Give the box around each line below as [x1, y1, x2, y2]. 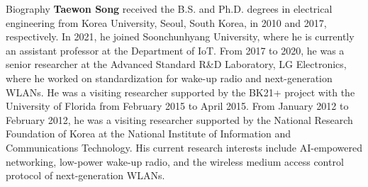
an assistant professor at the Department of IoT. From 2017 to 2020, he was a [6, 42, 345, 57]
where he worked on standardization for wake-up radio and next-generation [6, 70, 333, 85]
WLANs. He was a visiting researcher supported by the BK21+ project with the [6, 84, 355, 99]
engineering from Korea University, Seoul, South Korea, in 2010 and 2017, [6, 15, 327, 30]
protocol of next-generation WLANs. [6, 168, 165, 183]
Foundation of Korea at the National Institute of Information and [6, 126, 291, 141]
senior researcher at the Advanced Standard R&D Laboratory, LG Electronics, [6, 57, 347, 72]
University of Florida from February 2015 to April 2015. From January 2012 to [6, 98, 349, 113]
